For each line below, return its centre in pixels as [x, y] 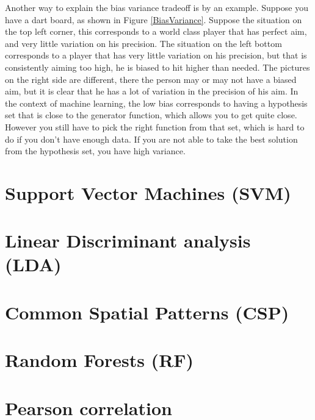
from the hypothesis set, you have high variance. [95, 151]
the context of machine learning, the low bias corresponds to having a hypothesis [156, 103]
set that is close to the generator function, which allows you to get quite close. [151, 115]
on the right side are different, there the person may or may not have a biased [151, 79]
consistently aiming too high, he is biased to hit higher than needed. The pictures [157, 67]
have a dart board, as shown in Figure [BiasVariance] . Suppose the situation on [154, 19]
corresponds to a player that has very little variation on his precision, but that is [156, 55]
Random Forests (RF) [100, 360]
